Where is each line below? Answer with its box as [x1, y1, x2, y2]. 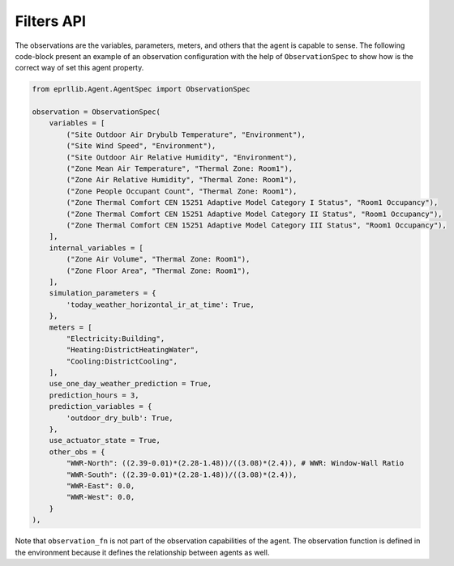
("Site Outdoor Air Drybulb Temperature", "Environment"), [66, 130, 306, 139]
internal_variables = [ [49, 243, 143, 253]
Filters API [15, 12, 87, 30]
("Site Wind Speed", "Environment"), [66, 142, 216, 151]
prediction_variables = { [49, 402, 152, 411]
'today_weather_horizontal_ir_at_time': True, [66, 300, 255, 309]
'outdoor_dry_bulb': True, [66, 413, 173, 423]
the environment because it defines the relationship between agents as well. [15, 547, 270, 557]
